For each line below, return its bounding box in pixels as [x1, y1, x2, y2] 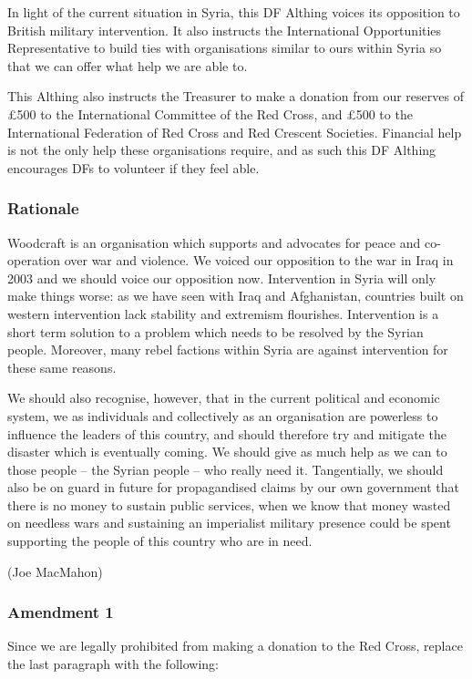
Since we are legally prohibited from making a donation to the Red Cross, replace [7, 636, 463, 655]
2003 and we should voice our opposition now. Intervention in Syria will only [7, 268, 436, 287]
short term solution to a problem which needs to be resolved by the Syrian [7, 322, 424, 341]
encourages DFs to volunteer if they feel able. [7, 158, 260, 177]
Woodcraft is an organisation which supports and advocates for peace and [7, 232, 421, 252]
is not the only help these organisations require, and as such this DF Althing [7, 140, 436, 159]
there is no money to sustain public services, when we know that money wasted [7, 495, 451, 514]
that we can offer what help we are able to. [7, 56, 248, 75]
